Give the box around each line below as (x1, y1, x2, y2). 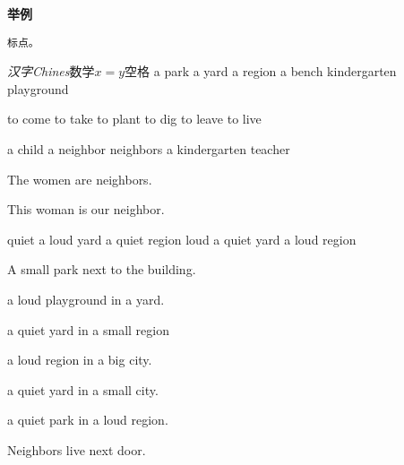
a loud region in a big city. (7, 350, 152, 369)
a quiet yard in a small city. (7, 380, 159, 399)
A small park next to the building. (7, 260, 196, 279)
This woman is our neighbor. (7, 200, 165, 219)
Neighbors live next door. (7, 440, 146, 459)
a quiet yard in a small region (7, 320, 169, 339)
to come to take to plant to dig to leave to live (7, 109, 262, 128)
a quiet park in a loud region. (7, 410, 168, 429)
